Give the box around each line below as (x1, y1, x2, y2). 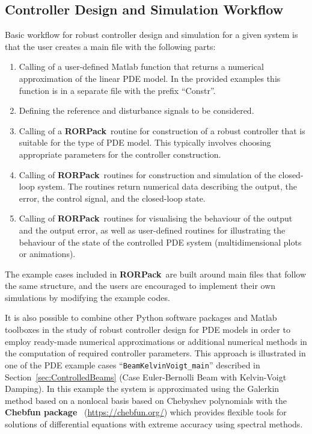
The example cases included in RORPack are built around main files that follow (5, 267, 307, 280)
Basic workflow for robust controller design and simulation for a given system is (5, 28, 298, 41)
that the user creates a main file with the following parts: (5, 40, 216, 52)
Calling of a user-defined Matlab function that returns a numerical (19, 60, 264, 73)
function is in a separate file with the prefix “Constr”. (19, 84, 216, 96)
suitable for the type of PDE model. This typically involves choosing (19, 136, 271, 149)
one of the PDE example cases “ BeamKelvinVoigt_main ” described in (5, 358, 260, 371)
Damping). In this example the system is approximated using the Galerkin (5, 382, 280, 395)
